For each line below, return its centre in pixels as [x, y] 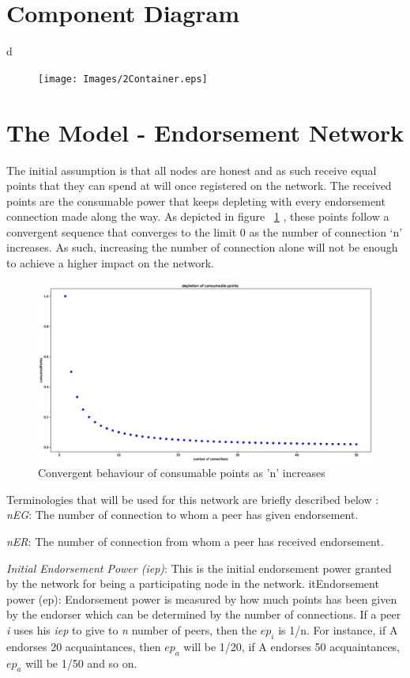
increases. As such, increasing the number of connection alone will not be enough [202, 247]
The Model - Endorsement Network [205, 132]
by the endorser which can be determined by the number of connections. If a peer [204, 614]
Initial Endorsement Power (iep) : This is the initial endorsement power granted [199, 568]
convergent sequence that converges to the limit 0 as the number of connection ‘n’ [205, 231]
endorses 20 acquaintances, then [84, 646]
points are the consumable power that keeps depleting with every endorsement [196, 201]
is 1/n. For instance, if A [338, 629]
